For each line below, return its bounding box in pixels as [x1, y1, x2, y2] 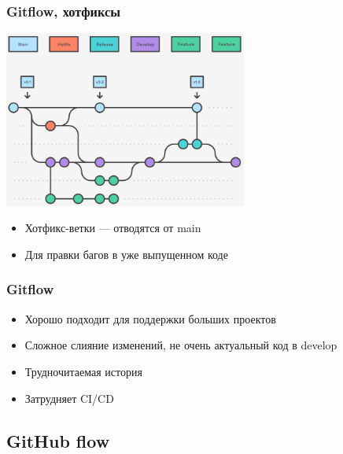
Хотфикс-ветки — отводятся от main [24, 220, 201, 236]
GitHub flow [6, 428, 110, 452]
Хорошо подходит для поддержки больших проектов [24, 310, 276, 327]
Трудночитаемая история [24, 363, 142, 379]
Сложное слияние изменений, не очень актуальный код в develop [24, 337, 337, 353]
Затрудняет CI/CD [24, 389, 114, 406]
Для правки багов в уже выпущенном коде [24, 245, 228, 262]
